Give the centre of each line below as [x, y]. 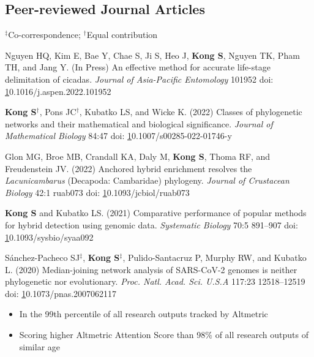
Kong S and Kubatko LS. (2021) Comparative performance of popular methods [156, 213]
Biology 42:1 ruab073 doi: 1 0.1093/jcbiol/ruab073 [97, 192]
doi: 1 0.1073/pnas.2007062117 [61, 293]
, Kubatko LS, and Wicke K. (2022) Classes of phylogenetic [191, 112]
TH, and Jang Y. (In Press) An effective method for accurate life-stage [138, 67]
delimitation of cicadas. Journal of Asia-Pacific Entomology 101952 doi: [139, 79]
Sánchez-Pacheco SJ [43, 257]
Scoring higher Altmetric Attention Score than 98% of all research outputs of [164, 335]
